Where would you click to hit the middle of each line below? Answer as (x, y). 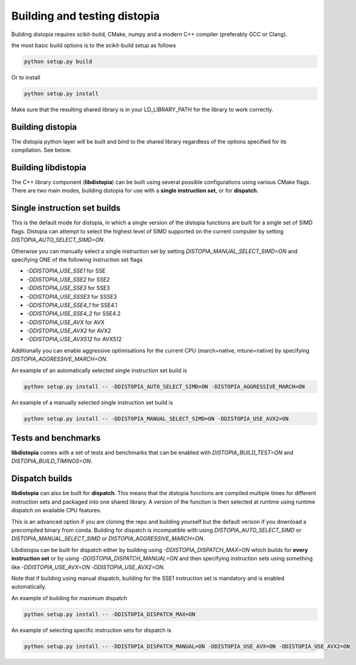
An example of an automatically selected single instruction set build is (99, 370)
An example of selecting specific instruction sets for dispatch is (91, 630)
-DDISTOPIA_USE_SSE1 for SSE (66, 271)
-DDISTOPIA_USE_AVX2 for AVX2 (69, 331)
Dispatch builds (42, 479)
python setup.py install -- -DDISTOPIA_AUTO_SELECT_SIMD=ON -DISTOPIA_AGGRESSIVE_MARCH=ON (165, 386)
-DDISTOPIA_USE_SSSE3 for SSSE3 (72, 296)
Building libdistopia (49, 167)
